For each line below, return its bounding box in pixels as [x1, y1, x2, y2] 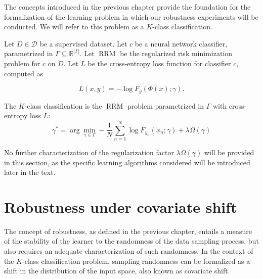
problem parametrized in [127, 100, 204, 111]
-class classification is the [24, 100, 102, 111]
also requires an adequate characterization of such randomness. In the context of [4, 246, 253, 256]
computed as [4, 68, 43, 78]
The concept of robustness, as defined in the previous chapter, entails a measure [4, 225, 252, 236]
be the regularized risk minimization [120, 48, 233, 59]
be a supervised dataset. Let [39, 38, 127, 49]
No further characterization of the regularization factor [4, 147, 174, 157]
